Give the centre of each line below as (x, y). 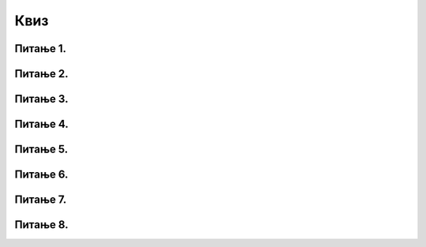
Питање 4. (41, 124)
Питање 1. (41, 49)
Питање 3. (41, 99)
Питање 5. (41, 150)
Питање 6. (41, 175)
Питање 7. (41, 200)
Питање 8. (41, 225)
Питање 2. (41, 74)
